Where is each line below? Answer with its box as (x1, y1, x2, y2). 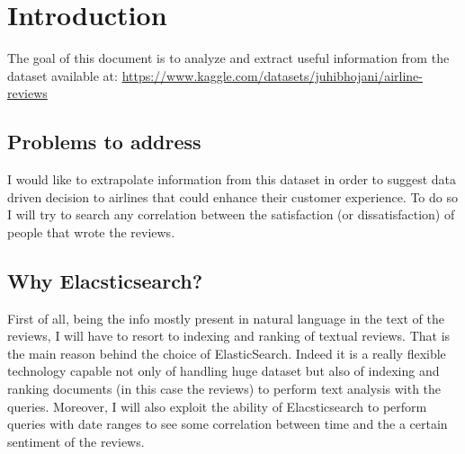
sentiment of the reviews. (7, 432, 145, 450)
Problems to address (7, 128, 201, 156)
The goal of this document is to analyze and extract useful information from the (7, 49, 450, 67)
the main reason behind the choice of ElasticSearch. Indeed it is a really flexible (7, 343, 446, 362)
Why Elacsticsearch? (7, 266, 203, 294)
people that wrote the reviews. (7, 222, 175, 241)
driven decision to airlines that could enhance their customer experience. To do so (7, 187, 458, 206)
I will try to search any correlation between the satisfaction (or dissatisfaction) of (7, 205, 455, 224)
